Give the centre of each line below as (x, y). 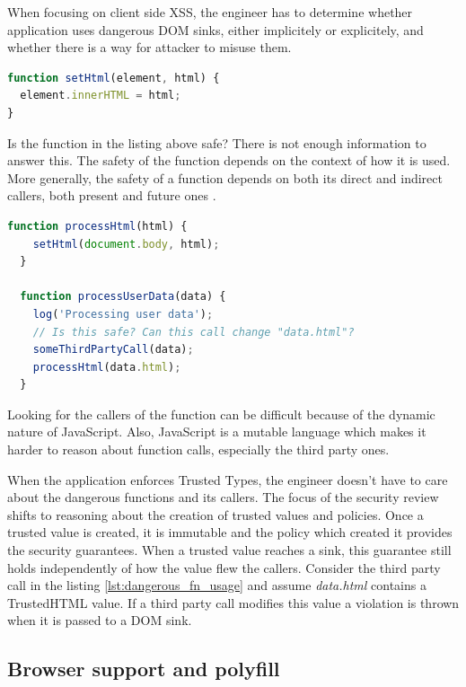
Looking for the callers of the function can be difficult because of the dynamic (221, 414)
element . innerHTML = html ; (101, 96)
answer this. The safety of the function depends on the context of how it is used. (229, 160)
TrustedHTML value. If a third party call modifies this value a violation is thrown (233, 602)
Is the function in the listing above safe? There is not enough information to (217, 142)
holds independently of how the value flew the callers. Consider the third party (224, 567)
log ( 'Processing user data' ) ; (123, 314)
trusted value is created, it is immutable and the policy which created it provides (230, 532)
